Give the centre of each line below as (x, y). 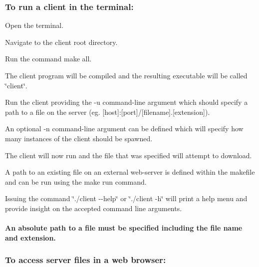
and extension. (30, 237)
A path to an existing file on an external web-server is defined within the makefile (130, 172)
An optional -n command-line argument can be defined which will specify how (124, 129)
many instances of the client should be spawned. (79, 138)
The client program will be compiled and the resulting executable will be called (126, 75)
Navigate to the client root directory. (61, 42)
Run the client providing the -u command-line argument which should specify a (127, 102)
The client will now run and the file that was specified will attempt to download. (129, 155)
